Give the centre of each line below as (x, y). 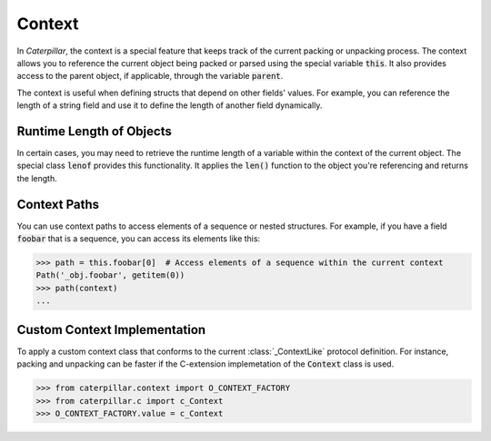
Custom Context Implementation (111, 330)
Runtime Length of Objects (94, 131)
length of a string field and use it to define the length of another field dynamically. (170, 105)
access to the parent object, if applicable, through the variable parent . (150, 76)
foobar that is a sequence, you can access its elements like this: (139, 239)
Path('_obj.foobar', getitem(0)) (110, 275)
